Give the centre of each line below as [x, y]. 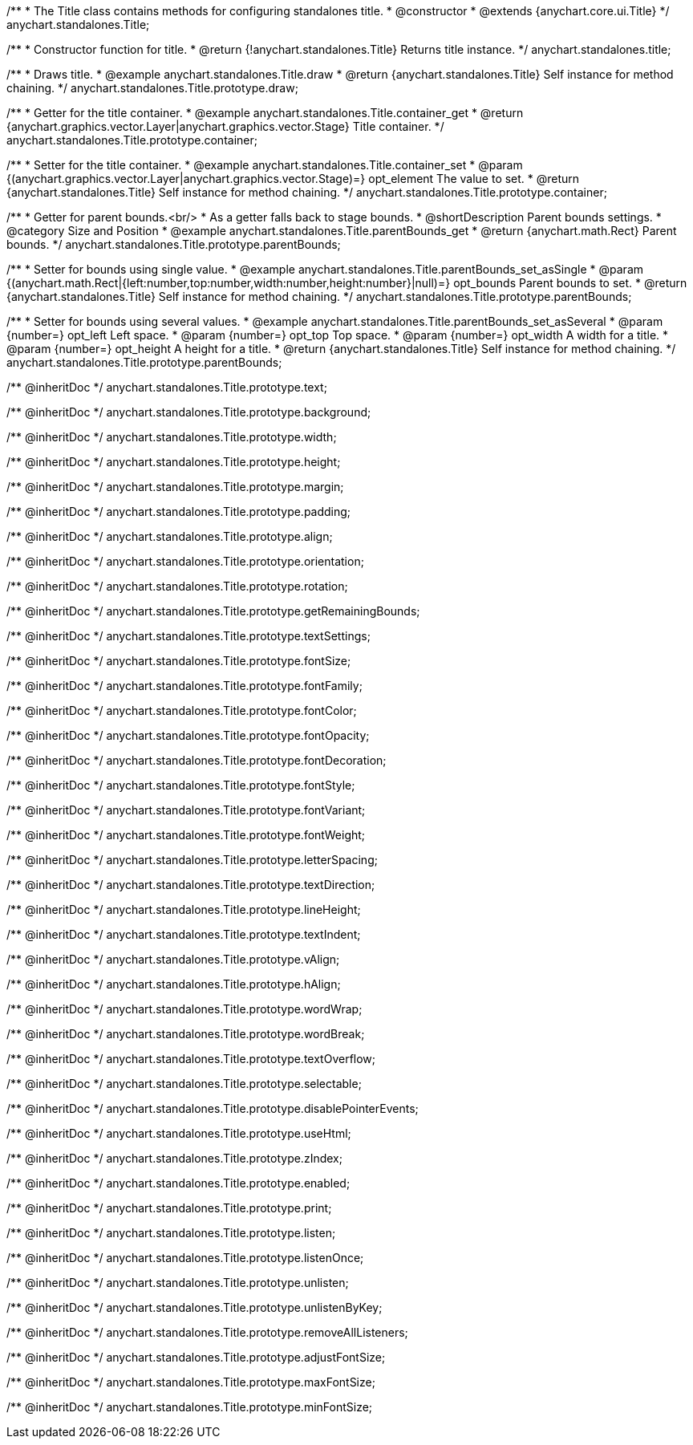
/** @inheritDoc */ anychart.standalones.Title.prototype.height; [174, 462]
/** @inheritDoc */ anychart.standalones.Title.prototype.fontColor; [182, 710]
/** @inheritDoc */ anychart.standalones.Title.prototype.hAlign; [174, 984]
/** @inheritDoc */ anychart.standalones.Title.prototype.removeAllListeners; [207, 1332]
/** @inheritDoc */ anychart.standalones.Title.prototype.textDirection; [191, 885]
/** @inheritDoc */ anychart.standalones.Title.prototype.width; [172, 437]
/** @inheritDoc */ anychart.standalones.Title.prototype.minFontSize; [190, 1407]
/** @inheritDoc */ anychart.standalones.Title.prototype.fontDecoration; [197, 760]
